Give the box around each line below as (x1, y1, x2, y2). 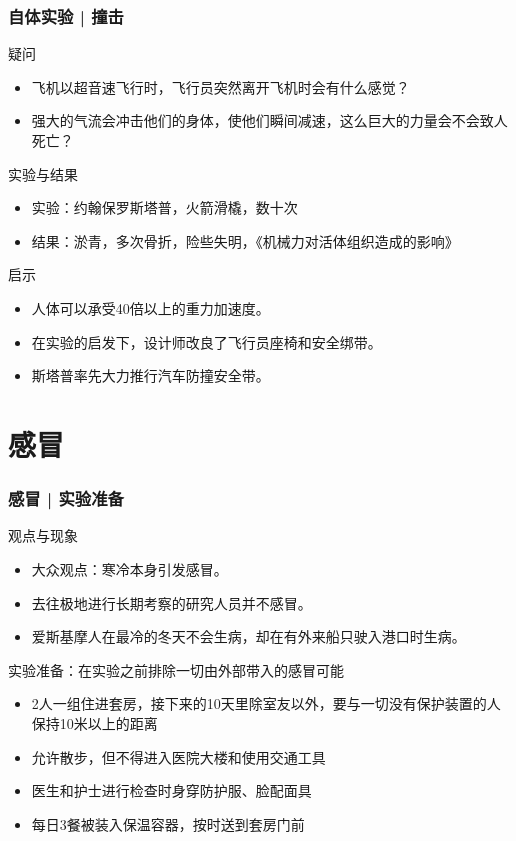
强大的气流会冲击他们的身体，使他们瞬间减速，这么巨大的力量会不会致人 (31, 110, 508, 131)
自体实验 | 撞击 (8, 3, 124, 28)
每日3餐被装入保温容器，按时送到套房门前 (31, 813, 305, 834)
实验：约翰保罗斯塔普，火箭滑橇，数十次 (31, 197, 298, 218)
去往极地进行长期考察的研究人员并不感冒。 (31, 592, 312, 613)
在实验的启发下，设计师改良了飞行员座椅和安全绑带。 (31, 331, 382, 352)
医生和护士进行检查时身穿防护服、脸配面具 (31, 780, 312, 801)
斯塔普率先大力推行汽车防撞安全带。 (31, 365, 270, 386)
